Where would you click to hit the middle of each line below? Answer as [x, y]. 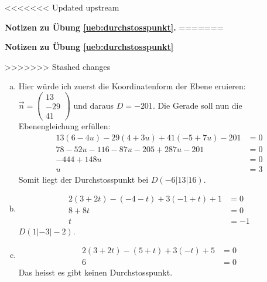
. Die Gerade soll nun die [197, 105]
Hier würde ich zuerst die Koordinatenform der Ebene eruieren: [132, 86]
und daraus [94, 105]
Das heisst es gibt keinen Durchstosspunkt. [95, 272]
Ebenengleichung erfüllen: [64, 126]
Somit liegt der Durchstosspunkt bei [83, 179]
